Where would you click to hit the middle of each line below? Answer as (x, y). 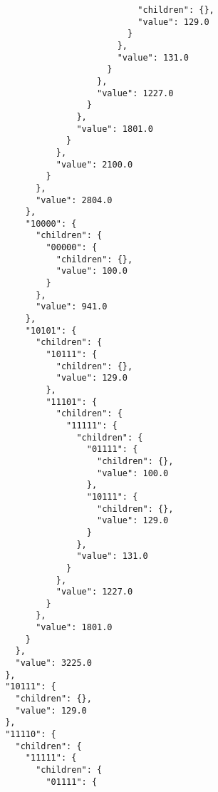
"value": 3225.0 (53, 663)
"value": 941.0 (72, 307)
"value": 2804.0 (74, 200)
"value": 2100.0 (94, 164)
